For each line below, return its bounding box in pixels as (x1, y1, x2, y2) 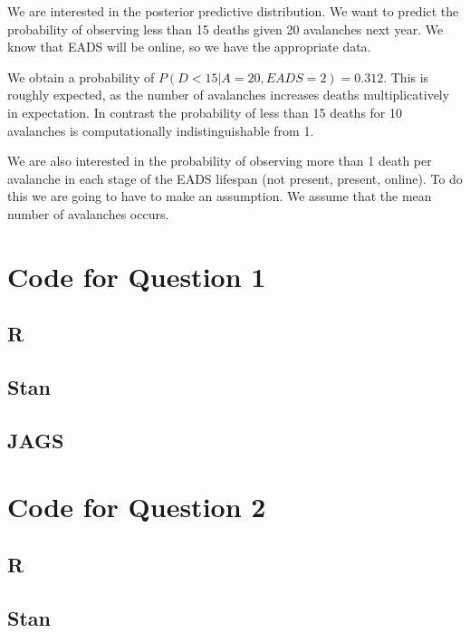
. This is (383, 67, 429, 86)
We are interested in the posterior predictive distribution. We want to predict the (7, 2, 459, 20)
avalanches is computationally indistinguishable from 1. (7, 120, 314, 139)
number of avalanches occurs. (7, 204, 169, 223)
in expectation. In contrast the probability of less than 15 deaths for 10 (7, 102, 403, 121)
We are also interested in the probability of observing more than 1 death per (7, 151, 432, 170)
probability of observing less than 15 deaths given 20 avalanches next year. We (7, 19, 444, 38)
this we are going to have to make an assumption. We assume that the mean (7, 187, 432, 206)
